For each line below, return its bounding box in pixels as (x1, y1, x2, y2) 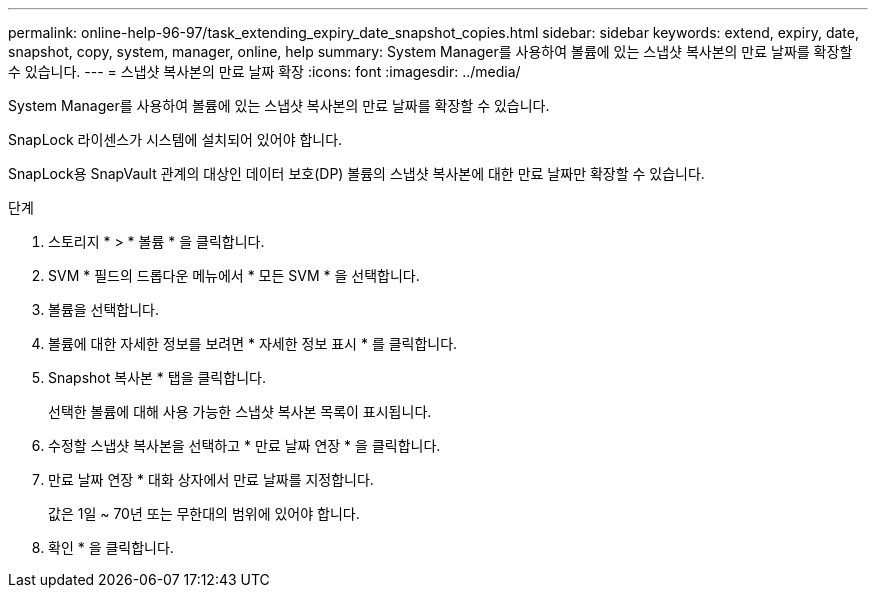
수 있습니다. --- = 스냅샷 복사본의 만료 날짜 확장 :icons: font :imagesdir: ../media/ (8, 63, 521, 80)
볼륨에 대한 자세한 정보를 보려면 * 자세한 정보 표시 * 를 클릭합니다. (48, 335, 458, 352)
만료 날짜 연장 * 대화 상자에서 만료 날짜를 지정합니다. (48, 471, 374, 488)
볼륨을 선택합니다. (48, 301, 160, 318)
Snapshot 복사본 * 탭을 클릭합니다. (48, 369, 266, 386)
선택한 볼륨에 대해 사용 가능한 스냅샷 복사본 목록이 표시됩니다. (48, 403, 432, 420)
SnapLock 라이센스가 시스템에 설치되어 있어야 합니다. (8, 131, 343, 148)
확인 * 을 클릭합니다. (48, 539, 174, 556)
